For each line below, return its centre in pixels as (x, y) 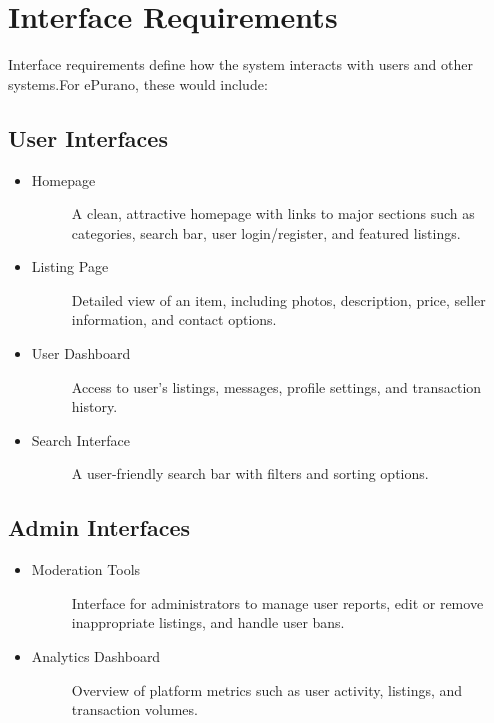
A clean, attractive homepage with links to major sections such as (273, 213)
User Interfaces (88, 137)
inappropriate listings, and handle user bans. (208, 622)
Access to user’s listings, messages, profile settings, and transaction (276, 386)
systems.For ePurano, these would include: (138, 83)
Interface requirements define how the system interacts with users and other (240, 64)
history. (94, 406)
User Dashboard (81, 353)
